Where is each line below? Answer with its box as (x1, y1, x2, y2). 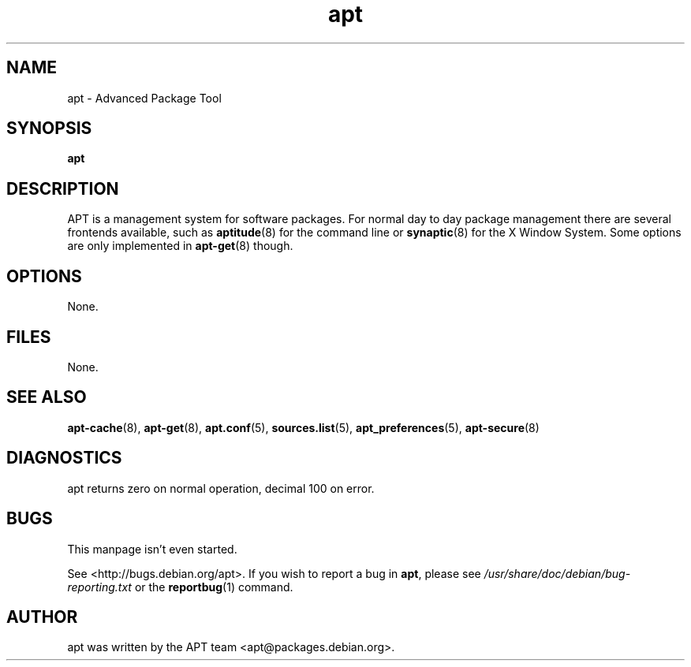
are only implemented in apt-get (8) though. (67, 239, 293, 253)
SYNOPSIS (6, 118, 92, 139)
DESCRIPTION (6, 178, 119, 199)
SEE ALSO (6, 387, 87, 408)
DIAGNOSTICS (6, 448, 122, 468)
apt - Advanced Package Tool (67, 91, 222, 105)
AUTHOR (6, 606, 78, 627)
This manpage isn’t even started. (67, 542, 237, 556)
